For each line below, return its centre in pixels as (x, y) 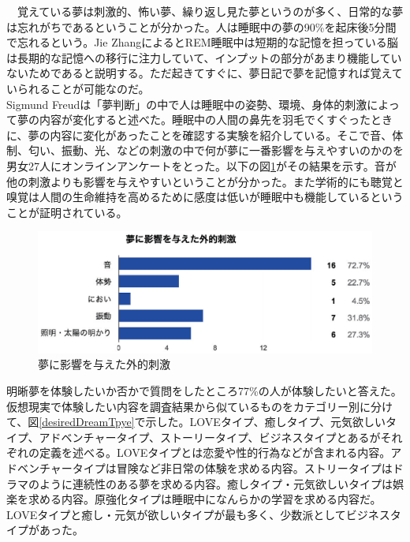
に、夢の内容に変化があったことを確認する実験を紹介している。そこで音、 (199, 135)
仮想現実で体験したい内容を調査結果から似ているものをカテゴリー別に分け (199, 406)
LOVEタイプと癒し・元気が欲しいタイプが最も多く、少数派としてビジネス (198, 514)
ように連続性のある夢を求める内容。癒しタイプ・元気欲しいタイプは (216, 483)
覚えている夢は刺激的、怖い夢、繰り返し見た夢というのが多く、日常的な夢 (210, 11)
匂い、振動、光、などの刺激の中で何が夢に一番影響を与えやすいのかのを (216, 150)
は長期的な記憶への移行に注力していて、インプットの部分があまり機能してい (204, 57)
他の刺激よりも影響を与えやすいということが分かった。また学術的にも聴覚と (205, 181)
